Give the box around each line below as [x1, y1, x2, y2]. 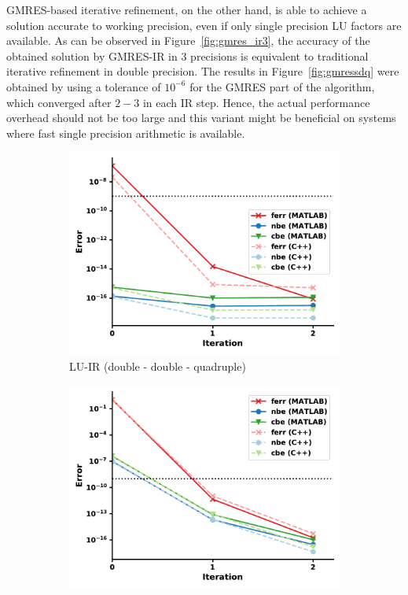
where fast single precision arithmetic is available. [6, 124, 245, 141]
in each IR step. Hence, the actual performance [142, 94, 370, 110]
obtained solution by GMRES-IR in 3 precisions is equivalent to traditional [6, 47, 369, 64]
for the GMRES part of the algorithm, [189, 78, 375, 94]
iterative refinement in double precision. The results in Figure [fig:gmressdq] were [6, 63, 399, 79]
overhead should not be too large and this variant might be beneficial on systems [6, 109, 396, 126]
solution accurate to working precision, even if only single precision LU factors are [6, 17, 402, 33]
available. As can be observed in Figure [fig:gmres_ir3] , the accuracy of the [6, 32, 370, 49]
